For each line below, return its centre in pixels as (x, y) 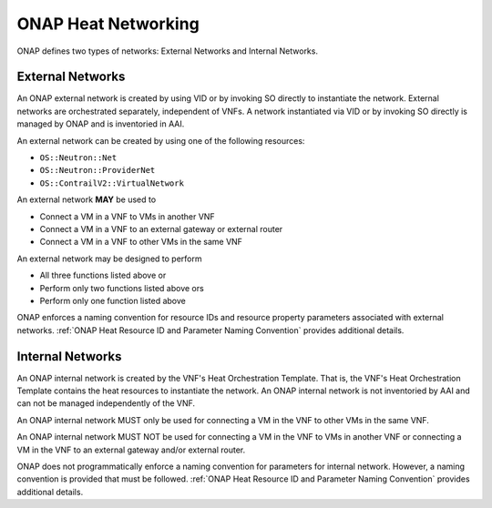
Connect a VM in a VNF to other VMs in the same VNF (141, 242)
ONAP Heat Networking (108, 24)
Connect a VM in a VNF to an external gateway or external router (161, 229)
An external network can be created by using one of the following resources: (161, 140)
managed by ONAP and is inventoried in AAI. (101, 124)
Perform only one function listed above (113, 300)
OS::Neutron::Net (78, 158)
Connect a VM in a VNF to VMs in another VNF (127, 216)
